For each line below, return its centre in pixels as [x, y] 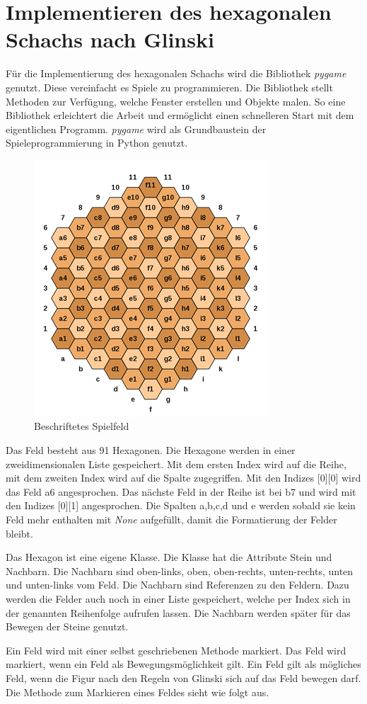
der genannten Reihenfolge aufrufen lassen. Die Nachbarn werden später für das [178, 612]
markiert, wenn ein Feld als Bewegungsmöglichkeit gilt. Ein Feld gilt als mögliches [183, 664]
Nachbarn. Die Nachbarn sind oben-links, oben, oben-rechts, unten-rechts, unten [180, 570]
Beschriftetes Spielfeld [82, 426]
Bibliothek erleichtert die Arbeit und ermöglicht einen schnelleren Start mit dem [180, 115]
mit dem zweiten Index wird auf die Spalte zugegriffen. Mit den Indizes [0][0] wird [183, 478]
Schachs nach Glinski [110, 39]
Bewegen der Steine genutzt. [67, 626]
